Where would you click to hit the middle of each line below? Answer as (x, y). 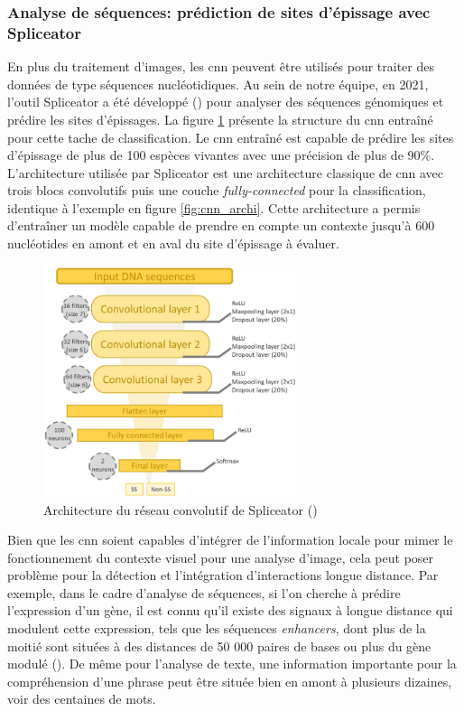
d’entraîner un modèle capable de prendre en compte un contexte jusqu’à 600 (221, 225)
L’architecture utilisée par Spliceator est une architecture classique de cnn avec (225, 172)
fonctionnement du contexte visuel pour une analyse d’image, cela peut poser (221, 557)
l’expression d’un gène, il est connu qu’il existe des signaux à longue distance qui (230, 610)
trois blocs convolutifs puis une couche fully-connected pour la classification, (217, 190)
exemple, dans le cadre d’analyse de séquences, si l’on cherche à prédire (204, 592)
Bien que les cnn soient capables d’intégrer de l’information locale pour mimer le (230, 540)
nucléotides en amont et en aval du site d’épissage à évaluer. (173, 243)
